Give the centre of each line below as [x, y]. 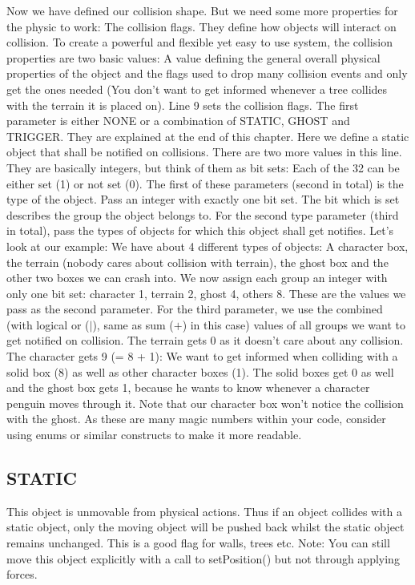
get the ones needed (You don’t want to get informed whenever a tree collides [197, 89]
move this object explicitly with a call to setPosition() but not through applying [203, 558]
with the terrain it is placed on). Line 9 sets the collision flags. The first [183, 105]
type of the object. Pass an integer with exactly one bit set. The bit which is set [203, 199]
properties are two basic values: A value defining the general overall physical [193, 57]
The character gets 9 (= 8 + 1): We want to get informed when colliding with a [202, 356]
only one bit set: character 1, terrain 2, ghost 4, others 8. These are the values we [206, 293]
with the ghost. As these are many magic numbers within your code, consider [196, 419]
